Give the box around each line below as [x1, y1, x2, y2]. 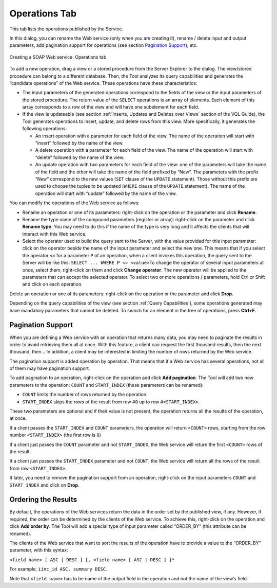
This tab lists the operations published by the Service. [9, 26, 123, 32]
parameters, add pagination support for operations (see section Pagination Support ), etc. [9, 42, 198, 48]
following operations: [22, 126, 67, 132]
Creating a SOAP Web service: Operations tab [9, 54, 107, 60]
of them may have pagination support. [9, 365, 90, 371]
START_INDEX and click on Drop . [9, 482, 80, 488]
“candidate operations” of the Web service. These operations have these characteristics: [9, 80, 197, 86]
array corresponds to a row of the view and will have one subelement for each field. [22, 104, 200, 110]
